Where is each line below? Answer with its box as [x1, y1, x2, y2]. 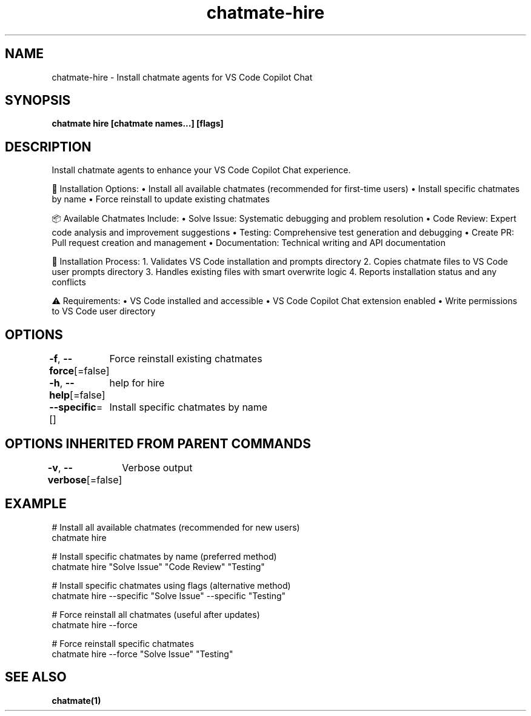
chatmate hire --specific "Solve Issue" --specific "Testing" [52, 590, 286, 601]
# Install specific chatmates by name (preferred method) [52, 551, 277, 562]
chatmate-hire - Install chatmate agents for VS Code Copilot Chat [52, 71, 313, 82]
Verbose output [122, 461, 193, 474]
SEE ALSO [5, 669, 67, 685]
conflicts [52, 277, 86, 288]
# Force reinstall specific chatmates [52, 638, 194, 649]
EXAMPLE [5, 496, 67, 512]
